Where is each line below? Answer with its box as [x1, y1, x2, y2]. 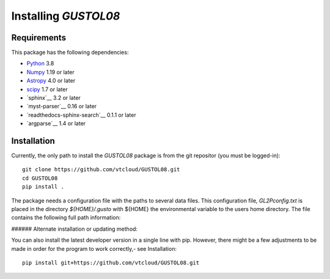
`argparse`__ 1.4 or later [26, 120, 86, 127]
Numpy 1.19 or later [26, 68, 75, 76]
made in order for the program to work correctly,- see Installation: [11, 245, 177, 252]
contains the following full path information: [11, 214, 121, 221]
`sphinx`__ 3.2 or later [26, 94, 81, 102]
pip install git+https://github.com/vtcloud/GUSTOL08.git [22, 259, 200, 266]
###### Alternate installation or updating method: [11, 225, 137, 232]
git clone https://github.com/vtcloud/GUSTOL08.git [22, 166, 180, 173]
